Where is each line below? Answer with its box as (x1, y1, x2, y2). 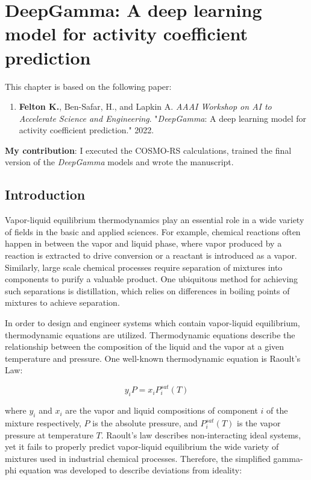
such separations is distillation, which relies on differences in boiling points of (5, 284, 290, 297)
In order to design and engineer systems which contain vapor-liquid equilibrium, (5, 317, 300, 329)
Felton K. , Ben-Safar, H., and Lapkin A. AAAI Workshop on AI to (19, 100, 272, 113)
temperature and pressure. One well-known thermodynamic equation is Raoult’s (5, 352, 301, 364)
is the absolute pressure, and (92, 417, 198, 429)
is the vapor (236, 417, 281, 429)
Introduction (5, 185, 86, 204)
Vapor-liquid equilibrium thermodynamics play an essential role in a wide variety (5, 213, 304, 226)
